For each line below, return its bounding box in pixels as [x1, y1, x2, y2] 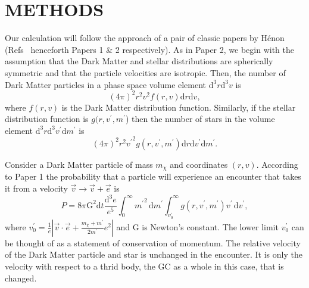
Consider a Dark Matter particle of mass [5, 158, 153, 170]
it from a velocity [5, 182, 68, 194]
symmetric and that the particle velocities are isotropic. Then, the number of [5, 66, 286, 79]
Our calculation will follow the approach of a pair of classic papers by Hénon [5, 32, 285, 44]
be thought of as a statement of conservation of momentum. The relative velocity [5, 236, 301, 249]
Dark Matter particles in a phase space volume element [5, 78, 207, 90]
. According [256, 158, 298, 170]
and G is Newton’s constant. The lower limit [116, 220, 279, 233]
